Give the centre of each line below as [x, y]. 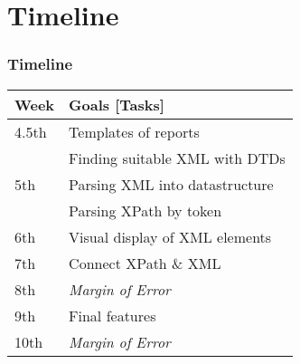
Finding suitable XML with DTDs [177, 158]
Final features [112, 315]
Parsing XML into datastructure [171, 184]
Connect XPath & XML [145, 263]
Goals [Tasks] [117, 104]
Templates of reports [134, 131]
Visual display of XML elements [170, 236]
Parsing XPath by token [145, 210]
